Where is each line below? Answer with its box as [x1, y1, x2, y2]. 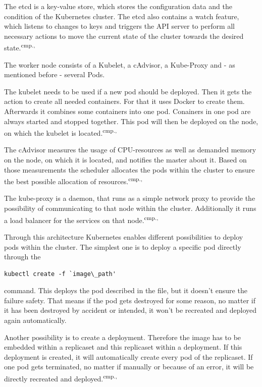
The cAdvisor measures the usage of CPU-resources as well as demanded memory [4, 144, 256, 155]
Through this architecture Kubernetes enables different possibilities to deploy [4, 231, 243, 242]
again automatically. [4, 315, 67, 325]
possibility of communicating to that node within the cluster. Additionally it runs [4, 203, 256, 213]
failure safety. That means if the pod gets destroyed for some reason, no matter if [4, 295, 256, 305]
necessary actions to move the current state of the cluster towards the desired [4, 30, 244, 41]
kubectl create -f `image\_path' [4, 270, 116, 278]
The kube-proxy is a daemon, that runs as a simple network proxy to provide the [4, 193, 255, 203]
